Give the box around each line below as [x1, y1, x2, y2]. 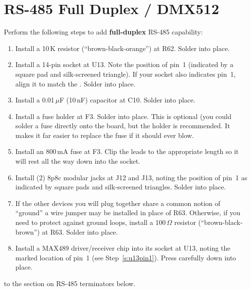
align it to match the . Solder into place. [15, 78, 136, 88]
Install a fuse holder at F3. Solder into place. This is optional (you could [15, 111, 232, 121]
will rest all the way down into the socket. [15, 156, 141, 166]
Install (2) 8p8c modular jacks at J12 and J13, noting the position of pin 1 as [15, 172, 248, 182]
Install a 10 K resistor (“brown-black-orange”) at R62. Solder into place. [15, 43, 230, 53]
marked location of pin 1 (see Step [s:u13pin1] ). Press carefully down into [15, 252, 236, 262]
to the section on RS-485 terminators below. [4, 278, 136, 288]
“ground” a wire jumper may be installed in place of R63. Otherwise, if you [15, 207, 240, 218]
